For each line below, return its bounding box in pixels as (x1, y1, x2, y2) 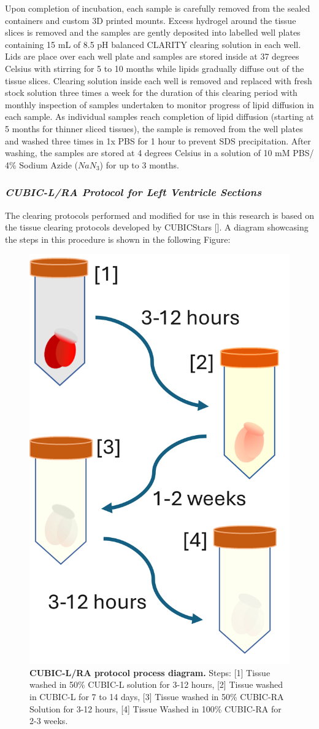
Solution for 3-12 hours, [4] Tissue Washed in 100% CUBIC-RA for (29, 702, 282, 715)
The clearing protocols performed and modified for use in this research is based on (5, 208, 314, 221)
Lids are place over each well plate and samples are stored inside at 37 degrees (5, 50, 299, 63)
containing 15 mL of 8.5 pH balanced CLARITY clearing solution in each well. (5, 37, 301, 50)
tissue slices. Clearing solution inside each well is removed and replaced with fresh (5, 74, 312, 87)
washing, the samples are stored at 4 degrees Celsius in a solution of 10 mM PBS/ (5, 146, 314, 159)
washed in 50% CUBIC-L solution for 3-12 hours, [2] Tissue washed (29, 678, 283, 691)
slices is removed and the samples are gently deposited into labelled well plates (5, 26, 301, 39)
